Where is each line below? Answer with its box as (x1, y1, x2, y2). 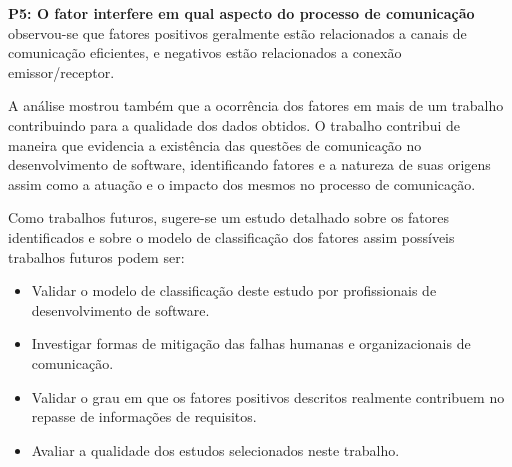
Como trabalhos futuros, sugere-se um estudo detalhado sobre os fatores (8, 207, 450, 228)
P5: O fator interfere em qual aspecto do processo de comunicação (8, 3, 475, 23)
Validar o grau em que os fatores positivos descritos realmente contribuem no (31, 386, 505, 407)
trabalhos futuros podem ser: (8, 246, 185, 267)
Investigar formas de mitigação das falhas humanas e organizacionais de (31, 333, 471, 354)
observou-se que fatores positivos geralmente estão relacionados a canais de (8, 22, 467, 43)
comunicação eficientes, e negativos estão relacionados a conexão (8, 42, 402, 63)
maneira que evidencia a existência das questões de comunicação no (8, 134, 422, 155)
